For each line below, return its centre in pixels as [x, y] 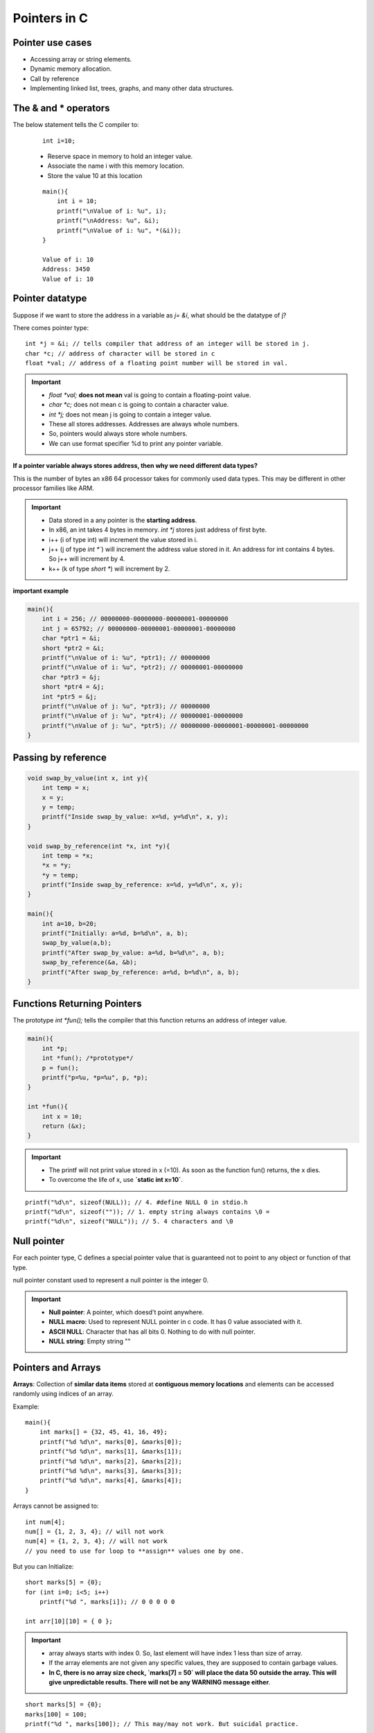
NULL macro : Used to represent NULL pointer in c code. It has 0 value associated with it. [176, 1322]
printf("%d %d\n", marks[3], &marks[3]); [111, 1471]
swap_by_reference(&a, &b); [90, 963]
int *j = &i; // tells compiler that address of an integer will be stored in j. [168, 344]
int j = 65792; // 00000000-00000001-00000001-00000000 [139, 628]
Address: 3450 [66, 269]
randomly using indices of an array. [63, 1394]
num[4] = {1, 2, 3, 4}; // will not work [96, 1541]
